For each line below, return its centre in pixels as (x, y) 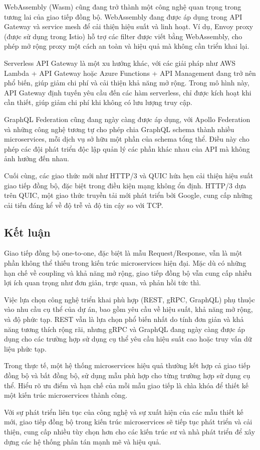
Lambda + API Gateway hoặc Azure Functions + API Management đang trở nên (130, 73)
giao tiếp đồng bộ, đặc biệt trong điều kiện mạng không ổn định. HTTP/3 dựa (125, 185)
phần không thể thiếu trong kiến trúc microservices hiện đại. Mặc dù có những (125, 263)
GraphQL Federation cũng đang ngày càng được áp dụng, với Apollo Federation (127, 119)
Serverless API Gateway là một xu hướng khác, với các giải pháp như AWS (120, 63)
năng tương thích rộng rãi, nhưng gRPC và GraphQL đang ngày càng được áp (125, 329)
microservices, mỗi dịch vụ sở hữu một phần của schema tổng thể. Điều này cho (127, 139)
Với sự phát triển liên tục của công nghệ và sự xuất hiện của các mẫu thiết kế (124, 412)
